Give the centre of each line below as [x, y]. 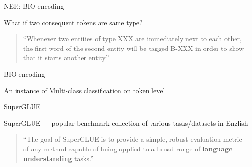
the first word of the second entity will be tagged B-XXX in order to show [134, 48]
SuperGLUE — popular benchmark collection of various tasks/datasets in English [126, 123]
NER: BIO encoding [34, 6]
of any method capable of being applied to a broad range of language [128, 148]
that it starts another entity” [66, 58]
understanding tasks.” [58, 158]
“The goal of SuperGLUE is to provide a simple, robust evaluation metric [133, 139]
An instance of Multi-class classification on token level [84, 90]
